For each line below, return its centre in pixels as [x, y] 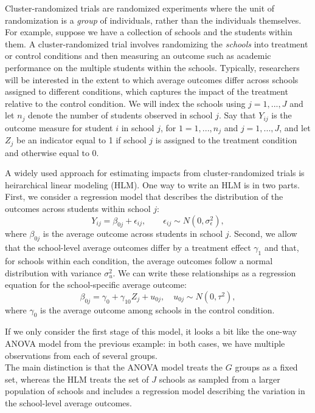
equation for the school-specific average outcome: [96, 285]
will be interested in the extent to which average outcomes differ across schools [152, 79]
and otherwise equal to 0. [52, 152]
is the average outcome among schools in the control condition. [157, 309]
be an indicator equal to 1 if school [81, 140]
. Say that [237, 115]
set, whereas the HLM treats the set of [77, 379]
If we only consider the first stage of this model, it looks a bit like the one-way [151, 331]
